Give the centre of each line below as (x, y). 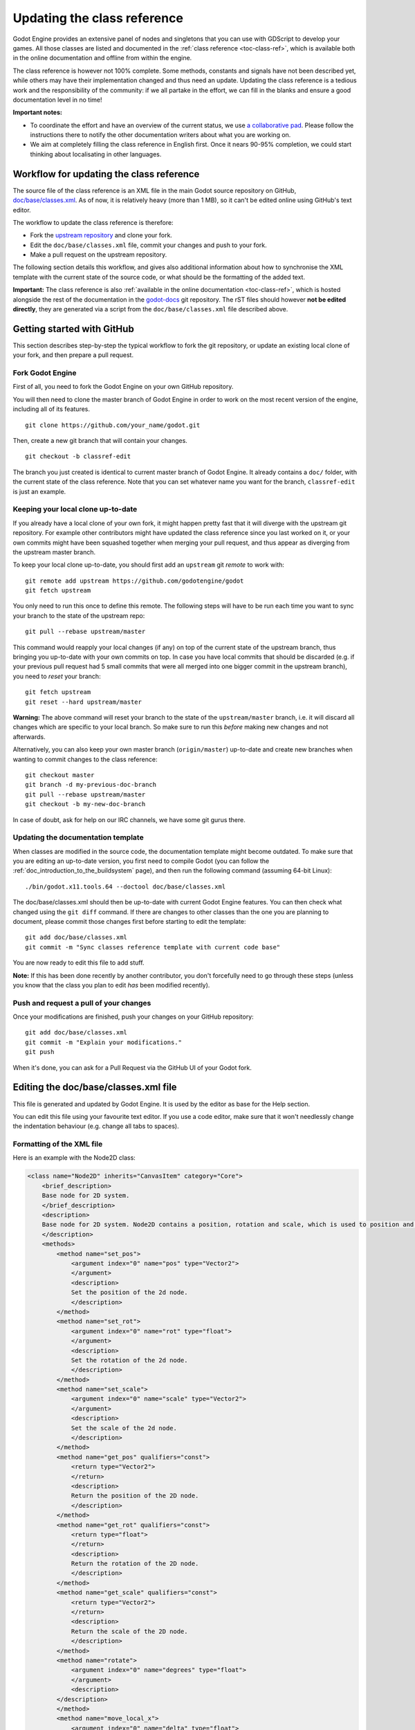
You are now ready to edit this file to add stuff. (79, 963)
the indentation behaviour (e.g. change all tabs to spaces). (96, 1126)
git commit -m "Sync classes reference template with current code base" (153, 947)
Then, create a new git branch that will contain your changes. (100, 441)
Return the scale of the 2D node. (129, 1631)
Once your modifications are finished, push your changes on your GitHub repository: (133, 1017)
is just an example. (39, 491)
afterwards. (29, 736)
